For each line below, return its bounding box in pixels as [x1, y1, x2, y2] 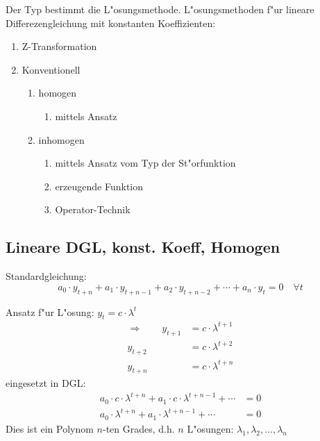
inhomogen [38, 132, 85, 147]
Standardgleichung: [6, 269, 87, 283]
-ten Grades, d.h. [103, 421, 175, 435]
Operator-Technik [55, 202, 130, 217]
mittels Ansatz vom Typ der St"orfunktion [55, 156, 236, 170]
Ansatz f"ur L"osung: [6, 304, 94, 319]
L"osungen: [187, 421, 234, 435]
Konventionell [22, 62, 81, 76]
